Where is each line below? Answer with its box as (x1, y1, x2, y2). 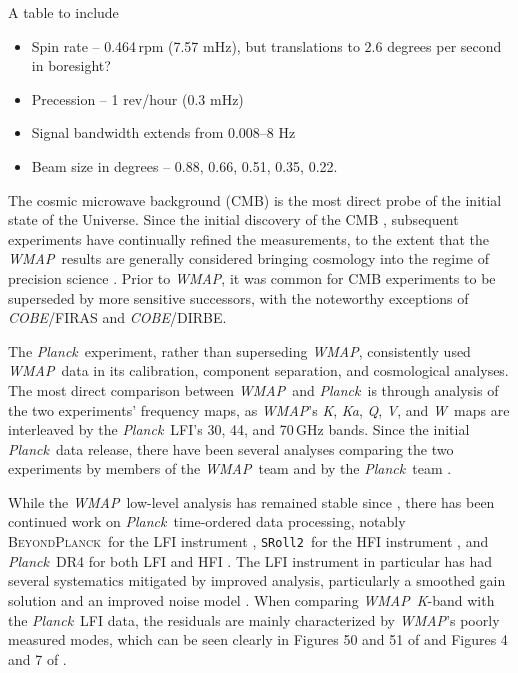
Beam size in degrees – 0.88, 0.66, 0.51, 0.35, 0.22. (31, 155, 338, 176)
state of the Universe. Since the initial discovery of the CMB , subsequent (8, 209, 459, 230)
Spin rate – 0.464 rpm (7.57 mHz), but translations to (31, 35, 360, 56)
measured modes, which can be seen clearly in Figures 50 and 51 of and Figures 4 (8, 629, 508, 650)
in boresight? (31, 55, 111, 76)
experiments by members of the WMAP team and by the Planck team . (8, 458, 452, 479)
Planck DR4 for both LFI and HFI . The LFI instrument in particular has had (8, 550, 493, 571)
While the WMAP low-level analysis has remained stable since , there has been (8, 491, 495, 512)
